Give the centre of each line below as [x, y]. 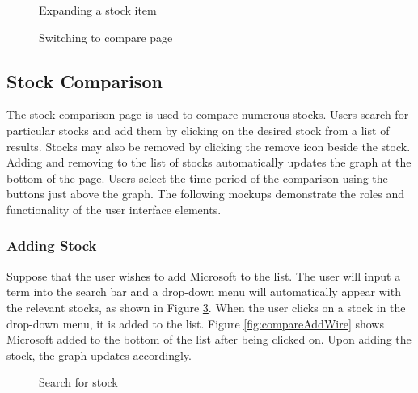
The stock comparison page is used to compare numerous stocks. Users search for [208, 114]
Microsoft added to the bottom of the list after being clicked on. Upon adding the [209, 339]
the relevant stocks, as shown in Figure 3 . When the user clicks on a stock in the [206, 307]
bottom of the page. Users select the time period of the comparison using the [197, 177]
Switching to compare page [106, 37]
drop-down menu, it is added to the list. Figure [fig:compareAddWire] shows [195, 323]
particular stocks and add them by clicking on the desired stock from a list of [198, 130]
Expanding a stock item [98, 10]
